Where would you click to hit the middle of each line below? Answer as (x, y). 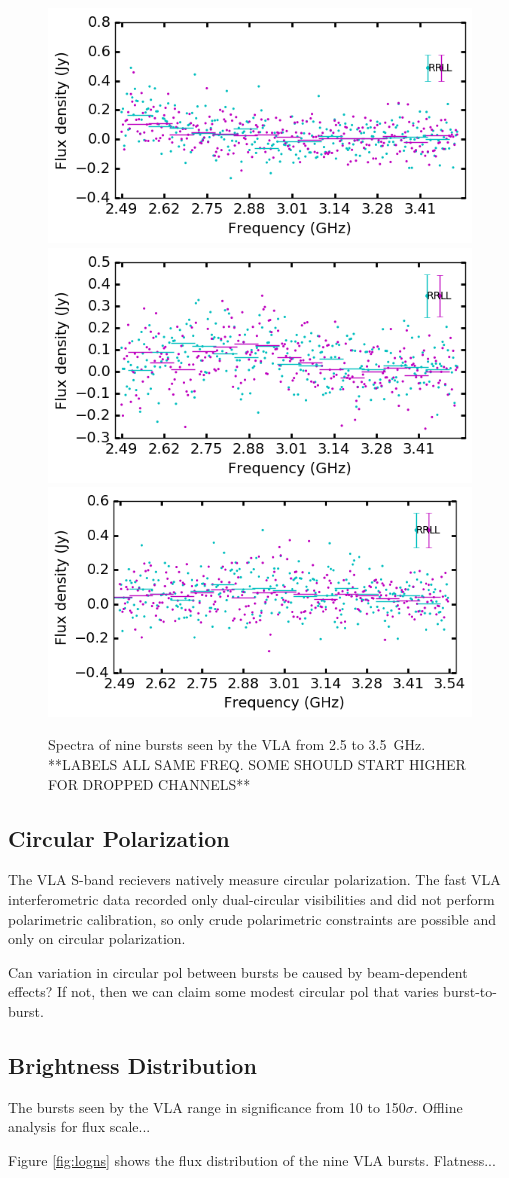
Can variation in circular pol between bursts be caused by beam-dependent (238, 971)
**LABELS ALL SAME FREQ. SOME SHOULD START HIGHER (257, 763)
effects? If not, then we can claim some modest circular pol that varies (223, 991)
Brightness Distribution (132, 1064)
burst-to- (470, 991)
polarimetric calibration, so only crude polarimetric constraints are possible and (252, 918)
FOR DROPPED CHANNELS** (149, 783)
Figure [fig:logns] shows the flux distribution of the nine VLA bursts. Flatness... (252, 1159)
